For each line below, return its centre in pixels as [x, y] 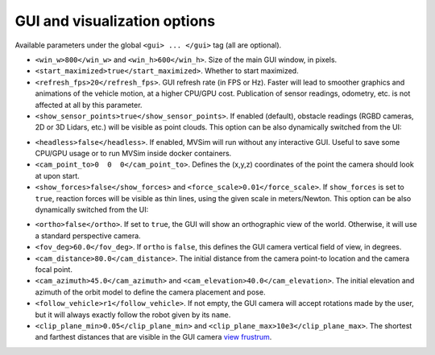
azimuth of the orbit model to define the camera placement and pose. [150, 292]
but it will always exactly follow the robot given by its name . [133, 315]
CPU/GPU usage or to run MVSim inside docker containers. [133, 154]
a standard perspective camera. [88, 235]
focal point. [54, 269]
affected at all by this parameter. [89, 105]
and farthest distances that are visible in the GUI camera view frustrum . [153, 337]
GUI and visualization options [115, 21]
